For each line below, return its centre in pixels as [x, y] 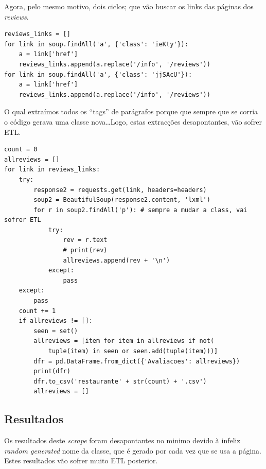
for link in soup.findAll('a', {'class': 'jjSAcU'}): [98, 74]
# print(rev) [85, 250]
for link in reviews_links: [52, 170]
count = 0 [21, 150]
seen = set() [56, 331]
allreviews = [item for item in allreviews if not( [124, 341]
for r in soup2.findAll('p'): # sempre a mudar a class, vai [140, 210]
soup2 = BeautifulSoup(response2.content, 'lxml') [122, 200]
